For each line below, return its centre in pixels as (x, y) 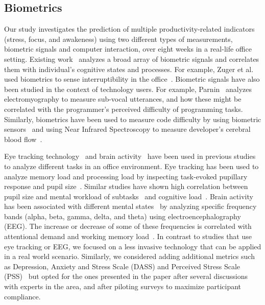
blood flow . (23, 139)
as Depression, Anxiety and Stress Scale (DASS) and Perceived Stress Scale (122, 266)
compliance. (22, 296)
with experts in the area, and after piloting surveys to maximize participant (123, 286)
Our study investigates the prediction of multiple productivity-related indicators (129, 29)
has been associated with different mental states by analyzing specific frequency (130, 206)
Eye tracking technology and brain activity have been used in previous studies (130, 156)
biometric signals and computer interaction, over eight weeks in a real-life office (128, 49)
